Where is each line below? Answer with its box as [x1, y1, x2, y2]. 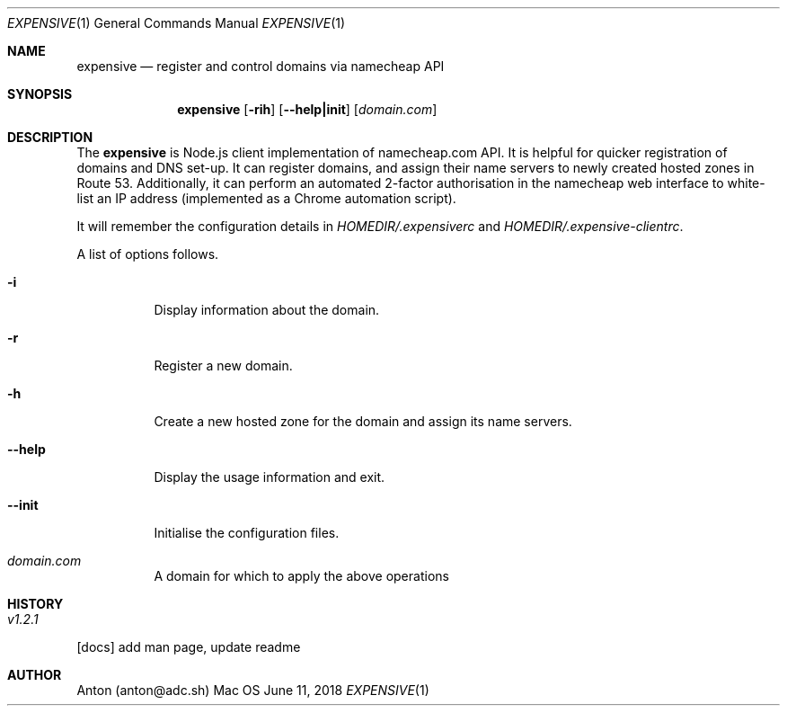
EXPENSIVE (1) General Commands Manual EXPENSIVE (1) [7, 15, 346, 31]
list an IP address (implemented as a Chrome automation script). [76, 191, 456, 206]
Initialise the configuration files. [154, 525, 340, 540]
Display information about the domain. [154, 302, 380, 317]
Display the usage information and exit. [154, 469, 385, 485]
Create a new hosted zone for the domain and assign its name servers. [154, 414, 572, 429]
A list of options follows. [76, 246, 219, 262]
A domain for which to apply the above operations [154, 568, 449, 584]
